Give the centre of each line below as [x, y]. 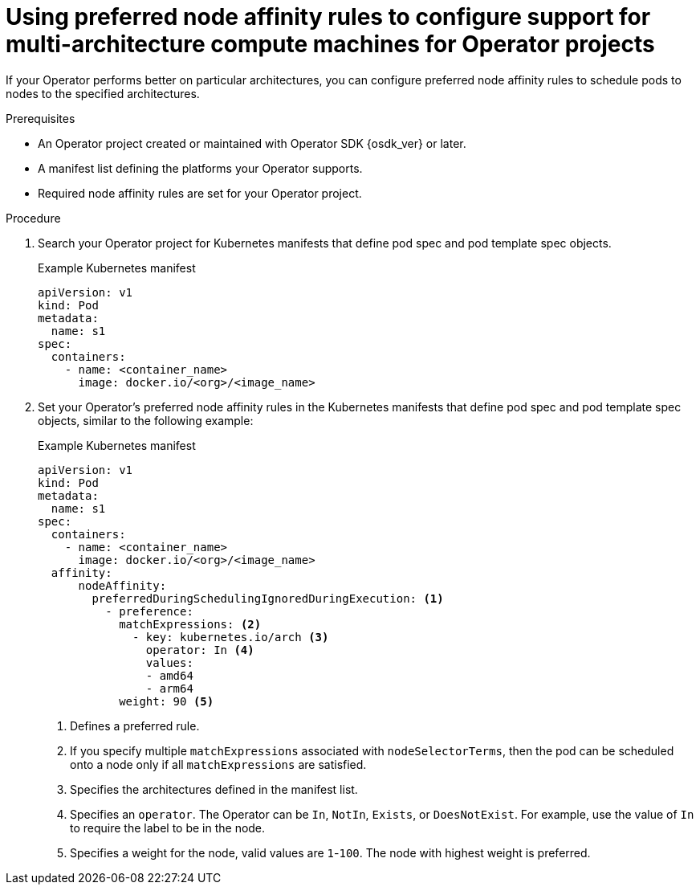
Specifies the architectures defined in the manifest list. [214, 789]
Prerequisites [41, 118]
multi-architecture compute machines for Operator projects [330, 44]
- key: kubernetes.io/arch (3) [231, 637]
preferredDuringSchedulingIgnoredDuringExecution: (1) [268, 598]
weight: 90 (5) [167, 701]
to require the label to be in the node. [168, 828]
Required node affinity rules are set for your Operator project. [200, 193]
